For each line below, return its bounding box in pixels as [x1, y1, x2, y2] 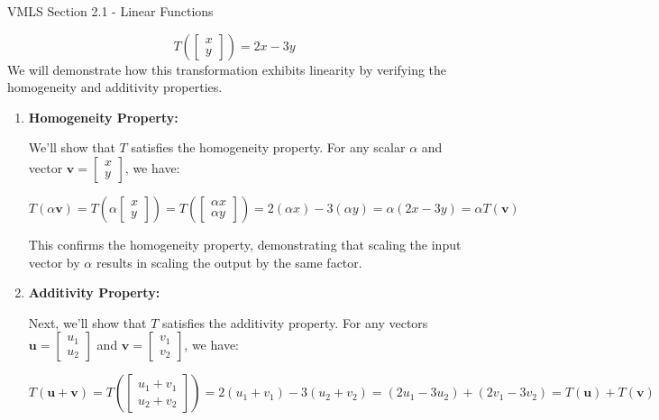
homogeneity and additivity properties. [7, 78, 223, 96]
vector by [28, 252, 80, 271]
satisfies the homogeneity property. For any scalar [131, 138, 406, 157]
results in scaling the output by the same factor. [96, 252, 362, 271]
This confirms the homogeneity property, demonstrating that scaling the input [28, 234, 462, 253]
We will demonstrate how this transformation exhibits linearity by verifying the [7, 59, 447, 78]
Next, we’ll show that [28, 313, 147, 332]
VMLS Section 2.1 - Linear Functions [7, 2, 214, 20]
